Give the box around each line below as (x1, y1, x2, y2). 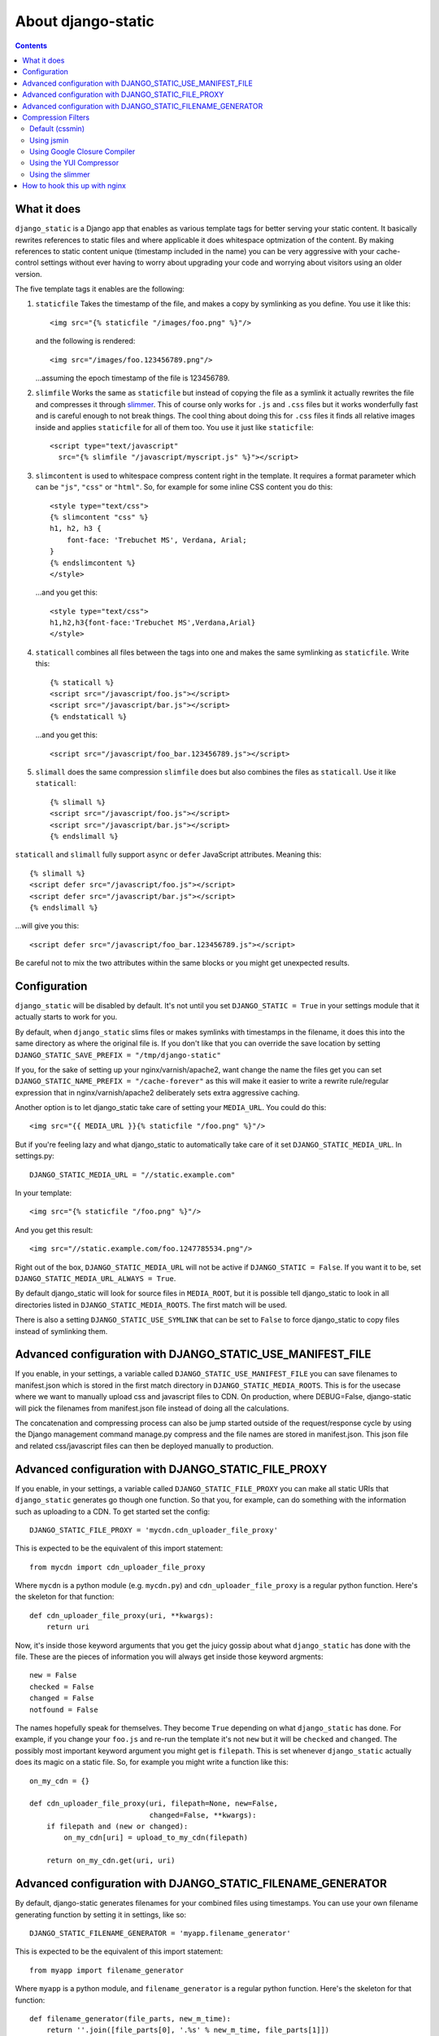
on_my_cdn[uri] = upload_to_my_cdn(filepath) (63, 1833, 248, 1842)
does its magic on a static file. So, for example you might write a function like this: (15, 1757, 289, 1767)
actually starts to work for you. (15, 1012, 118, 1022)
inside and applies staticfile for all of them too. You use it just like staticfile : (35, 422, 315, 432)
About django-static (15, 12, 154, 30)
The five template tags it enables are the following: (15, 284, 185, 294)
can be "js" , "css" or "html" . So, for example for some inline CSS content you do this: (35, 482, 333, 492)
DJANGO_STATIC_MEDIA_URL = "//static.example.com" (29, 1169, 236, 1179)
